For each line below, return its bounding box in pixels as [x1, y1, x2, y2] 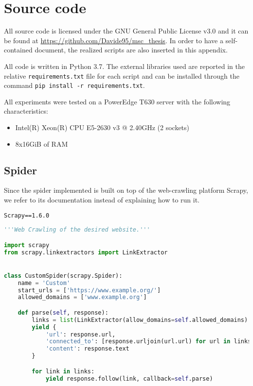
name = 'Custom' [18, 279, 71, 286]
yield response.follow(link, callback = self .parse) [45, 375, 213, 382]
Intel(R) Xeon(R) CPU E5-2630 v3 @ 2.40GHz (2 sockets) [15, 122, 190, 132]
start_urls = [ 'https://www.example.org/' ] [18, 286, 161, 294]
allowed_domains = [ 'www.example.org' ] [18, 294, 147, 301]
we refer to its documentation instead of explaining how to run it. [4, 194, 200, 204]
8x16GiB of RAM [15, 138, 68, 149]
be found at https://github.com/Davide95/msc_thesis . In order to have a [4, 35, 223, 45]
